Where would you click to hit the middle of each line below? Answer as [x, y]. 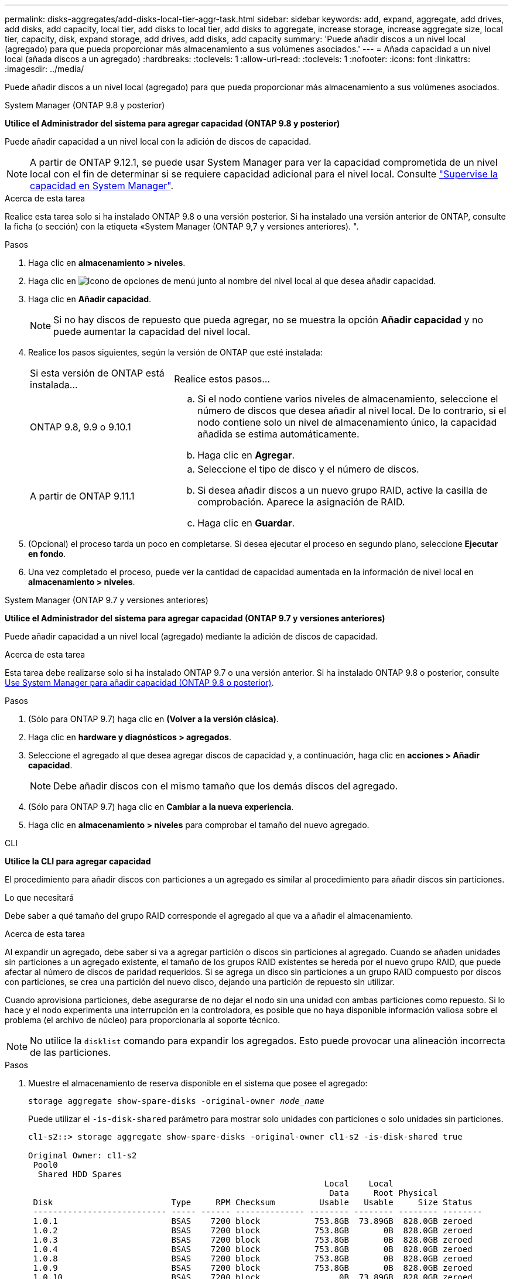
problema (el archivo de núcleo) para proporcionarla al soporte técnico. [143, 1020]
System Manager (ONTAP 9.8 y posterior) [85, 105]
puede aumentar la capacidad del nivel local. [152, 331]
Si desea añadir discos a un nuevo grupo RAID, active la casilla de [343, 490]
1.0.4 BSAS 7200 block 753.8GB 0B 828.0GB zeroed [253, 1249]
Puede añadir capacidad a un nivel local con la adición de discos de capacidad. [158, 141]
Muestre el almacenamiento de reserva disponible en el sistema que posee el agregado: [198, 1083]
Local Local [359, 1184]
